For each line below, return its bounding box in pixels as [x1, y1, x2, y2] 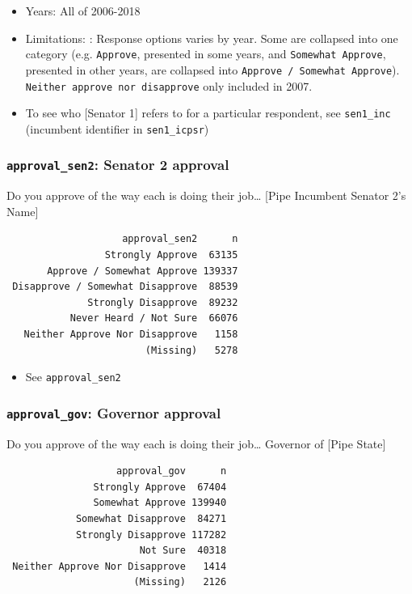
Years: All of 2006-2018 [25, 2, 141, 19]
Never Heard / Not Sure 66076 [69, 312, 238, 325]
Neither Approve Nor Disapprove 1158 [23, 329, 238, 340]
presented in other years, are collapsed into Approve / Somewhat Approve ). [25, 61, 400, 78]
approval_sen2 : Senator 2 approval [6, 155, 229, 175]
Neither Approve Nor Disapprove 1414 [12, 560, 227, 572]
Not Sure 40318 [139, 545, 227, 557]
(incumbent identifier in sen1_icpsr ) [25, 120, 209, 137]
